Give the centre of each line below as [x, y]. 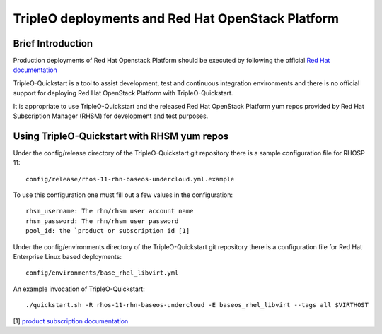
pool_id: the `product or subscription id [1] [108, 231]
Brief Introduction [53, 43]
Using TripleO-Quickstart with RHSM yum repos [121, 136]
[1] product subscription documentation [71, 321]
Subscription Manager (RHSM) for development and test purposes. [111, 116]
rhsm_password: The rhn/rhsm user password [102, 221]
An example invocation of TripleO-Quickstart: [79, 289]
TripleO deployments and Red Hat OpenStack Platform [176, 18]
